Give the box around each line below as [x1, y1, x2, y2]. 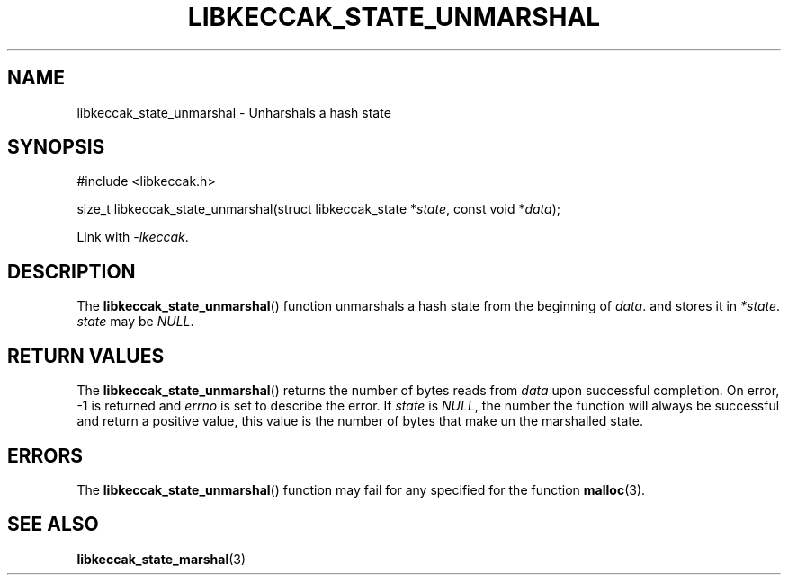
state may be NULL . [76, 313, 194, 330]
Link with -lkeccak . [76, 229, 189, 245]
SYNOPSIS [7, 136, 105, 159]
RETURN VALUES [7, 344, 165, 367]
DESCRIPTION [7, 260, 136, 283]
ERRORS [7, 444, 84, 467]
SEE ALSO [7, 513, 99, 536]
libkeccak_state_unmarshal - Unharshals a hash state [76, 104, 391, 120]
